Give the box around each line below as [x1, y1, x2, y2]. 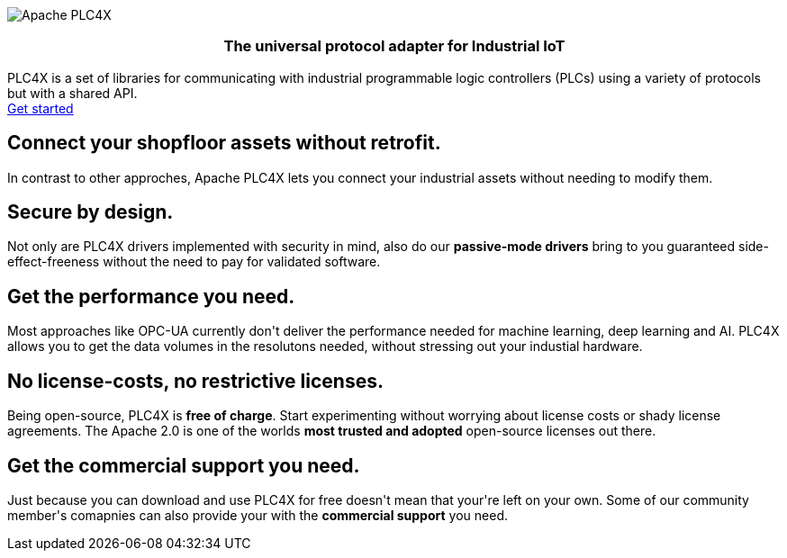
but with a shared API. [7, 85, 138, 101]
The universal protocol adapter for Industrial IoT [223, 37, 565, 56]
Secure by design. [7, 201, 174, 224]
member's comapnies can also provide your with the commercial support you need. [7, 507, 508, 523]
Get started [7, 100, 74, 116]
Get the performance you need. [7, 284, 295, 308]
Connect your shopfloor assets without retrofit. [7, 131, 441, 155]
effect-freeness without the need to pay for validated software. [7, 254, 381, 270]
